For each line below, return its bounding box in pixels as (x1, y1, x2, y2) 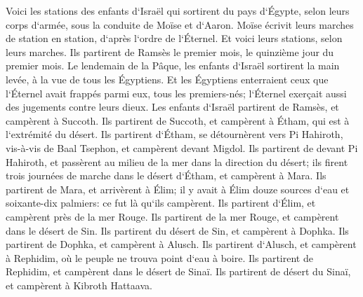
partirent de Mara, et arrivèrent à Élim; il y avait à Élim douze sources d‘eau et (6, 181, 350, 196)
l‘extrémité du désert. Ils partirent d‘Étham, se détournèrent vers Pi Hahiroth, (6, 127, 343, 141)
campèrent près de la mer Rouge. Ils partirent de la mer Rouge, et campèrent (6, 209, 339, 223)
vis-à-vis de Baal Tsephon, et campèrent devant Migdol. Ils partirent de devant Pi (6, 140, 358, 155)
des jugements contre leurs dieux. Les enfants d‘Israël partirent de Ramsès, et (6, 99, 339, 114)
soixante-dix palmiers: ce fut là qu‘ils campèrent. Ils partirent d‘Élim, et (6, 195, 316, 210)
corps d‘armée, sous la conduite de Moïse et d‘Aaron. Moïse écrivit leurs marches (6, 17, 354, 32)
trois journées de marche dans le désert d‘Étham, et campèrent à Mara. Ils (6, 168, 326, 183)
